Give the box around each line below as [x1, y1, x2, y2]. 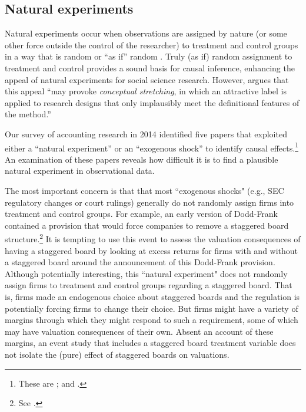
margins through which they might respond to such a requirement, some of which [5, 314, 298, 326]
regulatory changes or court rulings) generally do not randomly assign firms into [5, 196, 294, 208]
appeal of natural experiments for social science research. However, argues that [5, 73, 289, 85]
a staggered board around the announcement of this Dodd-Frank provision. [5, 256, 275, 268]
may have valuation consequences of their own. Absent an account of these [5, 325, 274, 337]
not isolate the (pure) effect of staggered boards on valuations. [5, 348, 229, 360]
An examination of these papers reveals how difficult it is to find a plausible [5, 153, 278, 165]
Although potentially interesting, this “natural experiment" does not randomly [5, 267, 288, 279]
